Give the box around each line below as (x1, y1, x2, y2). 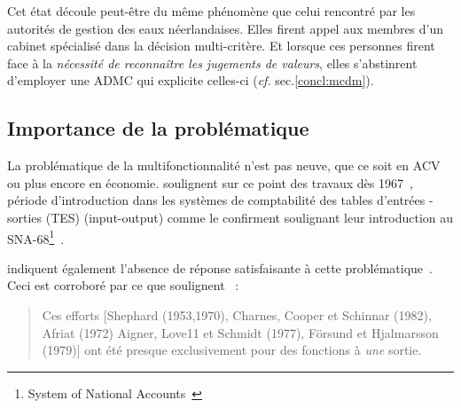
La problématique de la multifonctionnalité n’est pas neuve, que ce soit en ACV (7, 156, 441, 175)
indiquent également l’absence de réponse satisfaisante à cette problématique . (7, 258, 433, 277)
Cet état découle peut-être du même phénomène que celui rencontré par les (7, 2, 416, 20)
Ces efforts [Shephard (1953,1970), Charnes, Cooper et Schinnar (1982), (42, 305, 432, 324)
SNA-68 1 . (7, 226, 65, 247)
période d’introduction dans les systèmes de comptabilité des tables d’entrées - (7, 191, 434, 209)
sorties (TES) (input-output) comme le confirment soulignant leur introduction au (7, 208, 454, 226)
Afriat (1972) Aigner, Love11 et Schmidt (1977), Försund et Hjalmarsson (42, 323, 439, 341)
